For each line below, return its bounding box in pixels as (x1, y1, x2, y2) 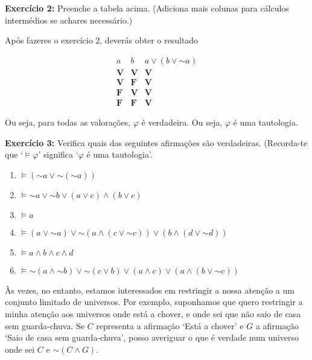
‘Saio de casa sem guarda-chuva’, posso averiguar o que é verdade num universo (5, 331, 299, 344)
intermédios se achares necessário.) (5, 13, 133, 26)
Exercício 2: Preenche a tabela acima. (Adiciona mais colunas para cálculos (5, 2, 289, 14)
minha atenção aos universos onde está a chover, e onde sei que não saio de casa (5, 307, 301, 320)
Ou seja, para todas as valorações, (5, 115, 131, 128)
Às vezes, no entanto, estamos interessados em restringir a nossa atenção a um (5, 283, 294, 296)
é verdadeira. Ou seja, (141, 115, 223, 128)
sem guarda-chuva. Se (5, 319, 84, 332)
